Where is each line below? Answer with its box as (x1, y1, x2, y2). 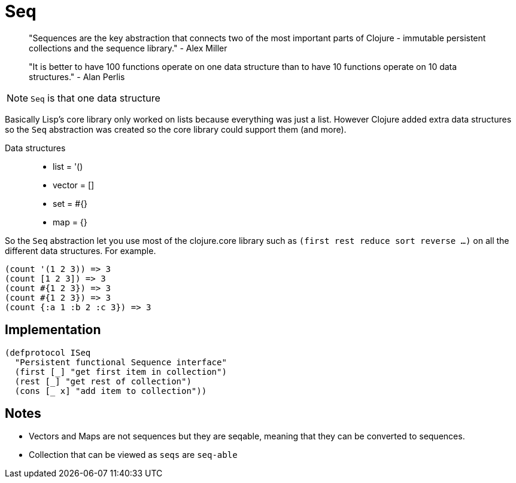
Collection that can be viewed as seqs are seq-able (29, 450, 238, 460)
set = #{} (53, 198, 88, 209)
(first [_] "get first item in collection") (14, 366, 227, 377)
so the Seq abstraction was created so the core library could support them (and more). (5, 124, 347, 134)
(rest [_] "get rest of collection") (14, 376, 192, 386)
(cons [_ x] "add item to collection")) (14, 386, 207, 396)
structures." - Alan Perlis (29, 71, 125, 82)
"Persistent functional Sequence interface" (14, 357, 227, 367)
